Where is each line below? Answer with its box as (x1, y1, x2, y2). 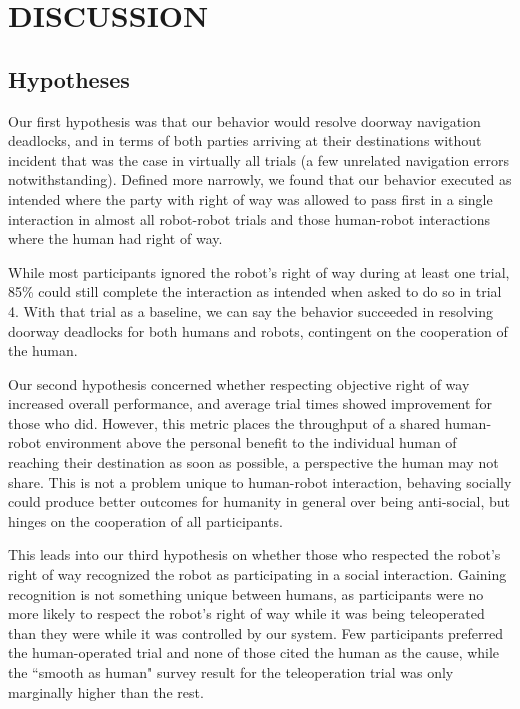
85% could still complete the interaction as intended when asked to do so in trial (8, 281, 502, 302)
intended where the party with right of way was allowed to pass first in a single (8, 188, 493, 209)
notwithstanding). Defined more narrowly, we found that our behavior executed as (8, 169, 512, 190)
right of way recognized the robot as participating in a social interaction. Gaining (8, 564, 507, 585)
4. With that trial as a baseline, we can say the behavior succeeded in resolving (8, 300, 494, 321)
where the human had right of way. (8, 228, 223, 249)
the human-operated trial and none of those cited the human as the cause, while (8, 642, 500, 663)
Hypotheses (8, 63, 130, 94)
